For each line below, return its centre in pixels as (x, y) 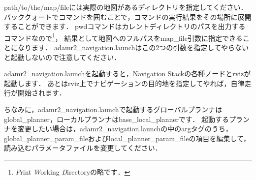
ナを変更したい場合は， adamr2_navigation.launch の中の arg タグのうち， (118, 129)
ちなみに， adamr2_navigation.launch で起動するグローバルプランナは (113, 109)
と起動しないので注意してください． (63, 57)
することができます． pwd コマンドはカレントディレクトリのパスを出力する (125, 26)
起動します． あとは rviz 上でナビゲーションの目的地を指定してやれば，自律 (124, 83)
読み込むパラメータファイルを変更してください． (83, 148)
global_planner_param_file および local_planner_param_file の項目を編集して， (127, 138)
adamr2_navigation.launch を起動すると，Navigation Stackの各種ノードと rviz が (128, 74)
